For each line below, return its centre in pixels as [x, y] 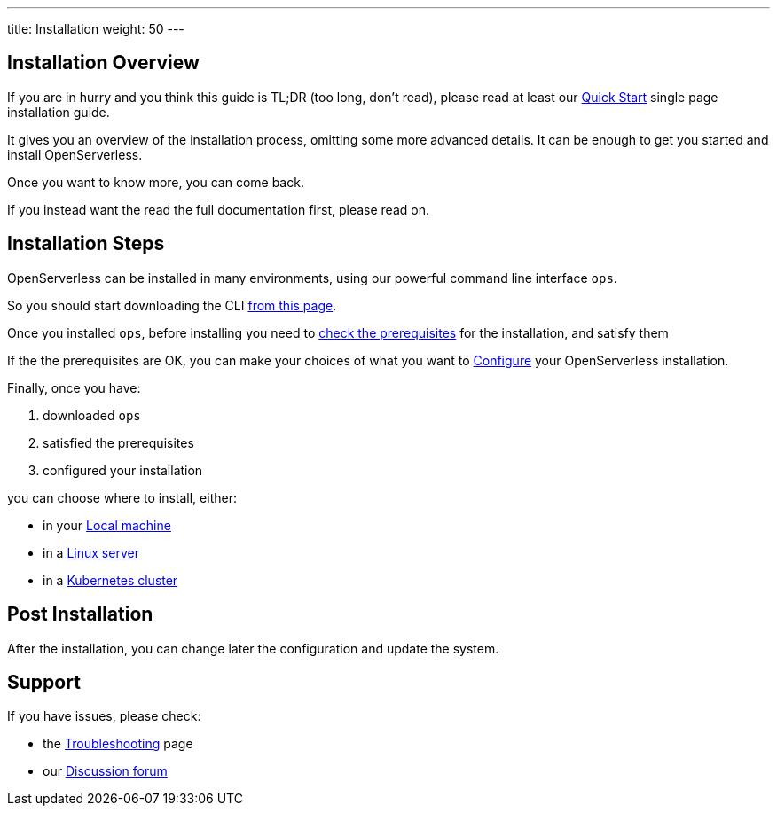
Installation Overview [103, 63]
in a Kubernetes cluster [110, 580]
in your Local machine [107, 525]
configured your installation [123, 470]
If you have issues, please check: [104, 716]
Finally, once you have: [74, 387]
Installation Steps [86, 244]
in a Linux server [91, 552]
